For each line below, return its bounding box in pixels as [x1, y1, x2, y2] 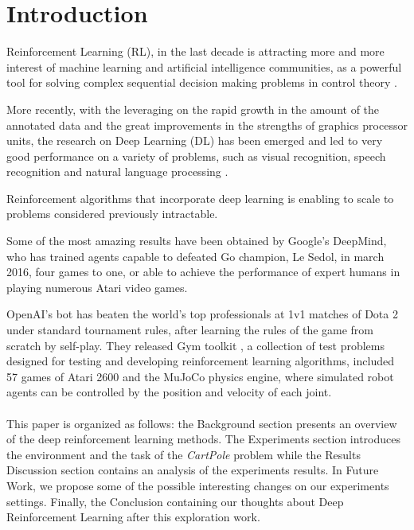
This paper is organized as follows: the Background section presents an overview [6, 415, 397, 431]
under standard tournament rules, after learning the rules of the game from [6, 322, 374, 338]
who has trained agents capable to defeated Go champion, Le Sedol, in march [6, 247, 385, 264]
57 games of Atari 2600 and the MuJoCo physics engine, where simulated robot [6, 368, 394, 384]
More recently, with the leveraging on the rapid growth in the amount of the [6, 100, 380, 117]
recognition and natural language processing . [6, 163, 228, 180]
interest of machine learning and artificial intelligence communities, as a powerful [6, 58, 402, 75]
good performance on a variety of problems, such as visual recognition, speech [6, 147, 386, 164]
